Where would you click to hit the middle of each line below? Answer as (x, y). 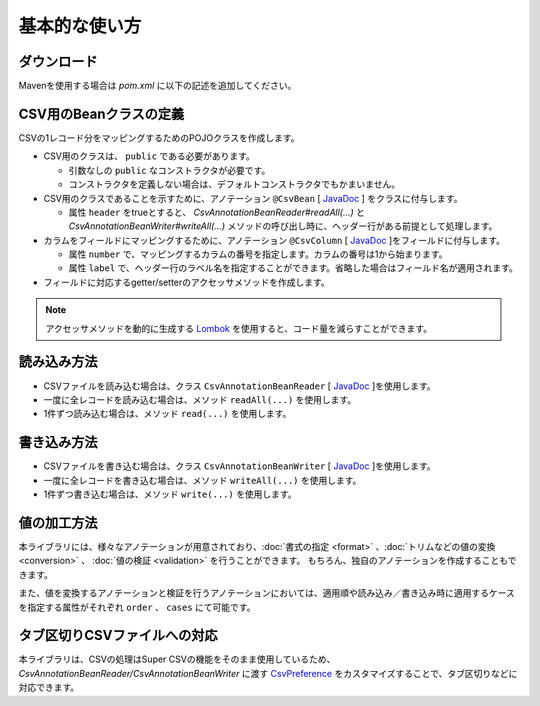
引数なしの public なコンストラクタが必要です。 (169, 170)
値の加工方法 (58, 522)
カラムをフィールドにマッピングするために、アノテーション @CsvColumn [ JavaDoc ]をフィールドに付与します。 (274, 240)
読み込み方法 (58, 361)
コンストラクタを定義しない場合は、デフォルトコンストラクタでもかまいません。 (234, 184)
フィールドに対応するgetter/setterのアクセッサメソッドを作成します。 (186, 282)
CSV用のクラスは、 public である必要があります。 (149, 156)
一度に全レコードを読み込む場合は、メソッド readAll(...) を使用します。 (200, 399)
